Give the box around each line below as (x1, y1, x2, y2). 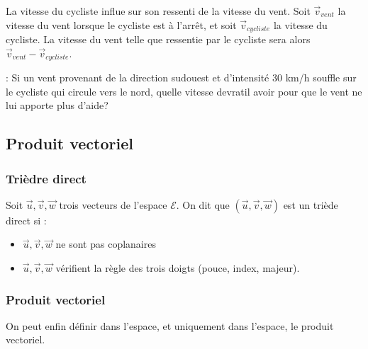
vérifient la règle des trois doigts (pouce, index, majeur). (55, 261, 300, 275)
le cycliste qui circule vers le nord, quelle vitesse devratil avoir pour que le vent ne (6, 84, 362, 98)
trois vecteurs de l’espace (59, 197, 167, 212)
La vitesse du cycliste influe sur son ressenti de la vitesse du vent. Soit (6, 4, 311, 18)
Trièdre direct (6, 169, 87, 187)
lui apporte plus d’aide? (6, 98, 108, 113)
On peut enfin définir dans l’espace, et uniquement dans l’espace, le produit (6, 318, 334, 333)
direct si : (6, 212, 47, 227)
